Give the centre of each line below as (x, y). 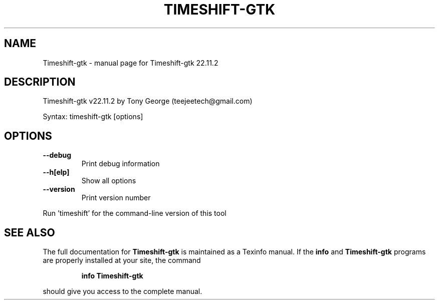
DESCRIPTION (40, 82)
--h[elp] (56, 172)
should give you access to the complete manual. (123, 291)
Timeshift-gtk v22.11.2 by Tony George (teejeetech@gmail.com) (148, 101)
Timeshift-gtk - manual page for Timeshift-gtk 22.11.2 (131, 63)
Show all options (109, 181)
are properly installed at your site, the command (122, 260)
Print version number (116, 198)
